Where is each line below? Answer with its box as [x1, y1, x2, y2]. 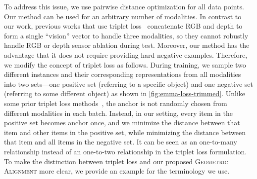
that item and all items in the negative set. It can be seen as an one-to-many [4, 137, 237, 147]
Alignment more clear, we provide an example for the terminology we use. [4, 166, 230, 176]
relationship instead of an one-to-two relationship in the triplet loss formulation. [4, 146, 247, 156]
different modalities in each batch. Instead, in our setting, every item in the [4, 107, 233, 118]
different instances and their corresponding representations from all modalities [4, 69, 241, 79]
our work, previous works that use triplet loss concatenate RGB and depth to [4, 21, 243, 31]
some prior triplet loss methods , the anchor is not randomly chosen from [4, 98, 227, 108]
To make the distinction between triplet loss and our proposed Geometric [4, 156, 228, 166]
